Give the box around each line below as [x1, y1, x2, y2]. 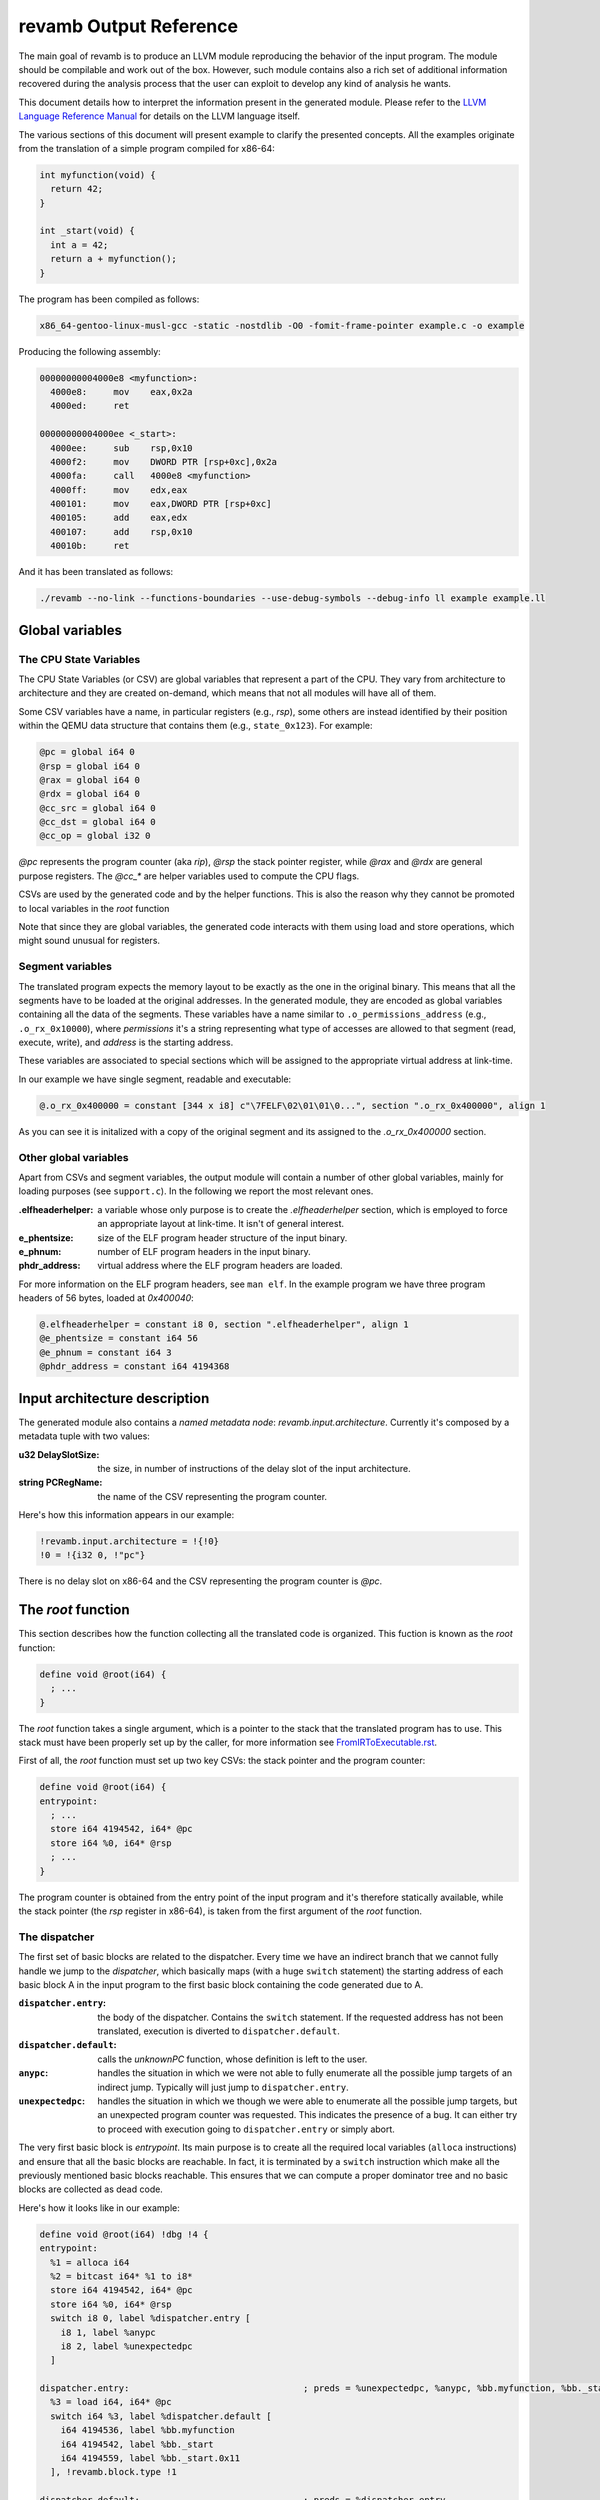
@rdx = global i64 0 [39, 788, 140, 800]
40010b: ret [50, 540, 130, 552]
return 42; [50, 183, 104, 195]
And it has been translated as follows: [18, 566, 174, 578]
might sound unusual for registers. [18, 935, 160, 947]
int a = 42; [50, 239, 109, 250]
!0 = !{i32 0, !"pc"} [39, 1550, 146, 1561]
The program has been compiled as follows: [18, 293, 200, 305]
